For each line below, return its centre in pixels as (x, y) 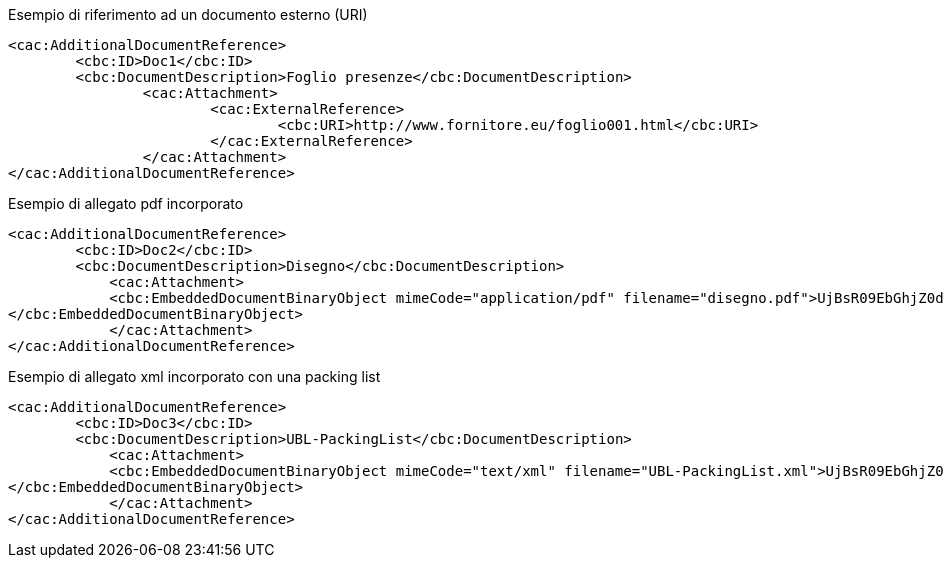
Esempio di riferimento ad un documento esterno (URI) (188, 14)
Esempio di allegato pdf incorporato (126, 203)
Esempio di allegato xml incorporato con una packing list (194, 376)
